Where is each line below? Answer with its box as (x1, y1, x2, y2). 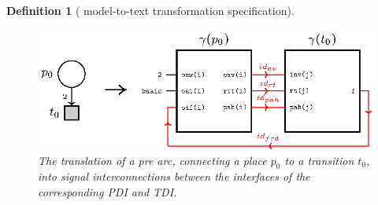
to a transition (284, 152, 354, 168)
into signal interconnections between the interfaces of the (38, 168, 310, 185)
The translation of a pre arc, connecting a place (38, 152, 267, 168)
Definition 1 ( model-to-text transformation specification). (6, 2, 295, 18)
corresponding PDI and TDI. (38, 183, 177, 200)
